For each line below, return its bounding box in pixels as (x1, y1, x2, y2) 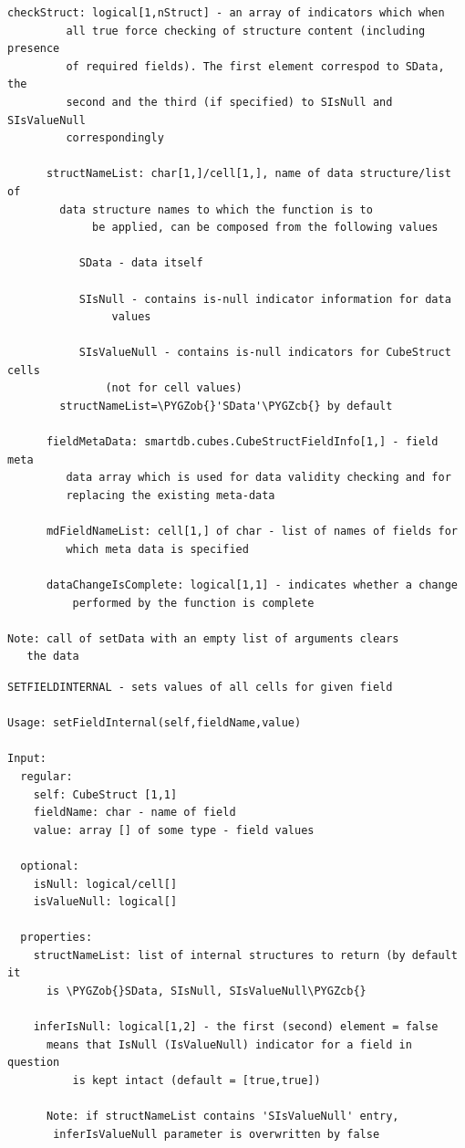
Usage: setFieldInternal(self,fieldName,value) (7, 716, 302, 730)
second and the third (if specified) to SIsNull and (66, 95, 393, 109)
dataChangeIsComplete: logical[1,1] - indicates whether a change (46, 579, 458, 591)
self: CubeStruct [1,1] (33, 788, 178, 801)
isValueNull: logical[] (33, 895, 178, 909)
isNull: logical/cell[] (33, 877, 178, 891)
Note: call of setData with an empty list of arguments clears (7, 631, 399, 645)
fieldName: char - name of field (33, 806, 236, 819)
